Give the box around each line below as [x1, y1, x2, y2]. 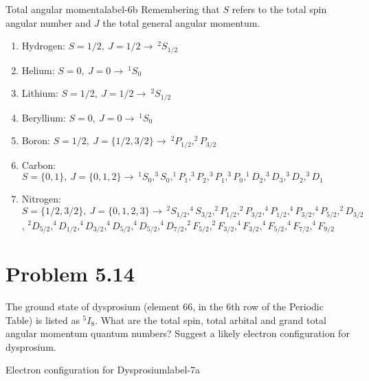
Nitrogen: [21, 192, 62, 206]
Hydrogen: [21, 38, 65, 53]
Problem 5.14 [5, 259, 135, 288]
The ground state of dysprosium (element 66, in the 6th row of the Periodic [5, 299, 324, 314]
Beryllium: [21, 110, 66, 124]
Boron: [21, 133, 50, 148]
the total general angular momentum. [102, 15, 260, 30]
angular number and [5, 15, 91, 30]
